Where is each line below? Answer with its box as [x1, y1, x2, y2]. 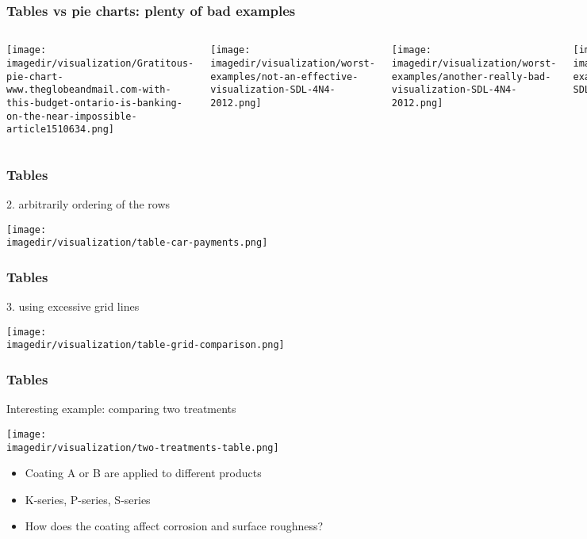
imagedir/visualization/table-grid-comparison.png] [6, 339, 285, 351]
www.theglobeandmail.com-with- [6, 84, 171, 96]
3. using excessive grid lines [6, 298, 140, 315]
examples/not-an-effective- [210, 71, 359, 82]
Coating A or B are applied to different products [25, 464, 262, 481]
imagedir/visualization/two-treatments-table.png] [6, 442, 279, 453]
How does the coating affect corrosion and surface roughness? [25, 518, 324, 534]
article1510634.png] [6, 124, 115, 136]
